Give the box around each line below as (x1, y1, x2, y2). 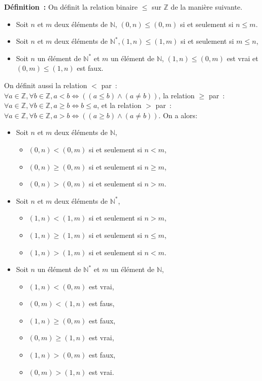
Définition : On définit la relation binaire (4, 2, 138, 12)
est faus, (89, 298, 115, 309)
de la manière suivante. (171, 2, 243, 12)
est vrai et (226, 52, 258, 63)
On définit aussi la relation (4, 79, 87, 90)
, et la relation (97, 100, 142, 111)
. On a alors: (158, 110, 198, 120)
